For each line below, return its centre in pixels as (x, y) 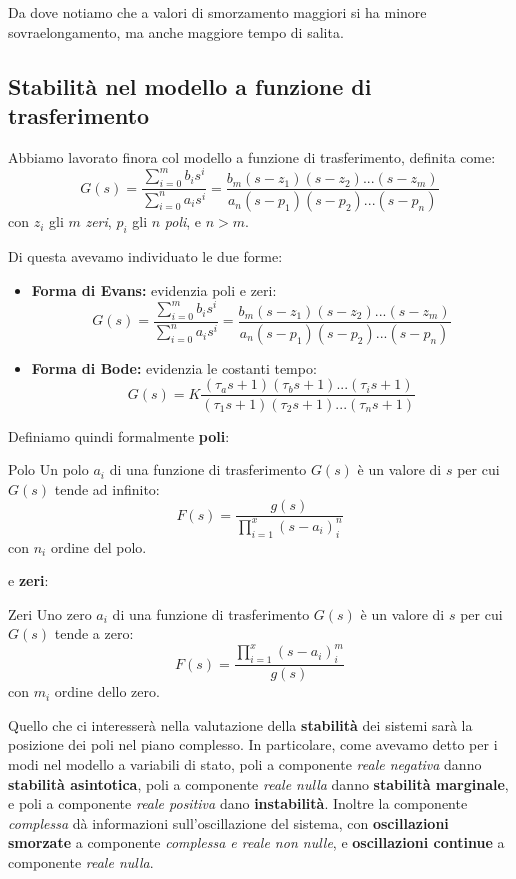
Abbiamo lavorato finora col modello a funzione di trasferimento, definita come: (252, 156)
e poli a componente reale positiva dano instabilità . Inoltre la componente (238, 803)
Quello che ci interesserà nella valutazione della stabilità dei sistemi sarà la (240, 724)
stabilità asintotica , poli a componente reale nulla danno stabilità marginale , (258, 783)
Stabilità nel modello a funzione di (190, 85)
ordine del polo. (98, 546)
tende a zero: (94, 633)
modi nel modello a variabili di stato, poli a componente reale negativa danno (245, 763)
